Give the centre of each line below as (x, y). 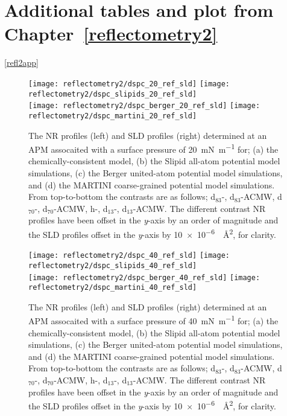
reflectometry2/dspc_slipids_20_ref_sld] (113, 94)
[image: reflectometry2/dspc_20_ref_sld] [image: (129, 84)
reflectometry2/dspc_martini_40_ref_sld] (113, 288)
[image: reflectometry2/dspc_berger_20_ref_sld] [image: (144, 106)
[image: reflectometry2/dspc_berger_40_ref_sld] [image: (144, 277)
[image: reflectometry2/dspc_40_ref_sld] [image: (129, 256)
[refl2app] (21, 62)
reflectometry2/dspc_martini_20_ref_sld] (113, 116)
